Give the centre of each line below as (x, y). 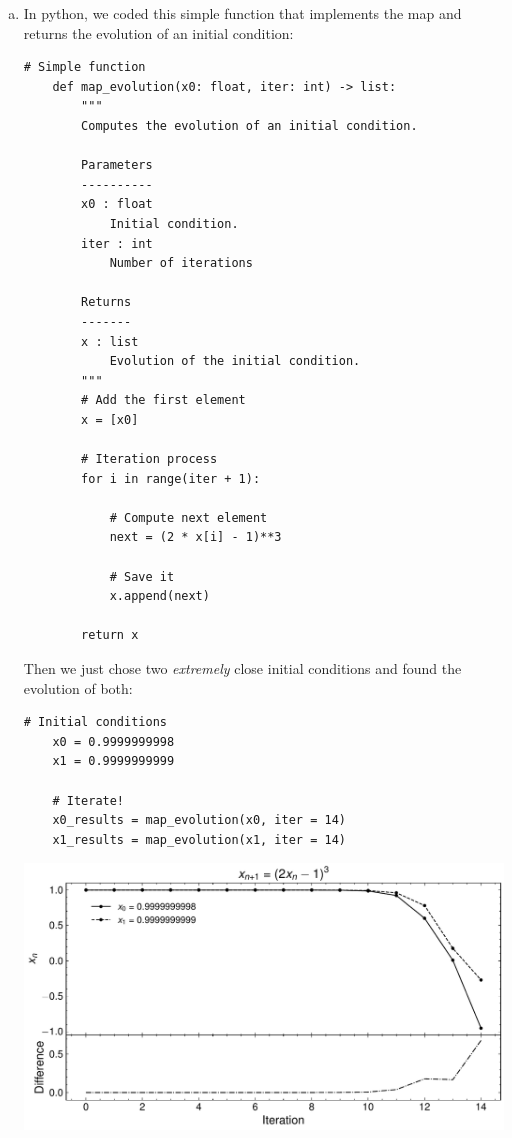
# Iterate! (88, 800)
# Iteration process (149, 459)
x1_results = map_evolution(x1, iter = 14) (199, 839)
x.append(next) (159, 596)
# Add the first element (163, 400)
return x (110, 635)
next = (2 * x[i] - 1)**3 (195, 537)
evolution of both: (78, 687)
